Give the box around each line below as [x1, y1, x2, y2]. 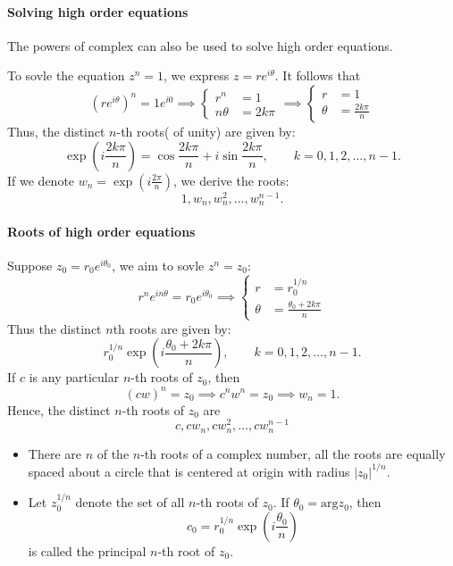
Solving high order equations [7, 2, 189, 21]
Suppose [7, 255, 53, 274]
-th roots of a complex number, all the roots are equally [140, 444, 446, 462]
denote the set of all [75, 493, 185, 512]
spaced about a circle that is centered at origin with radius [28, 462, 350, 480]
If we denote [7, 171, 75, 189]
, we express [164, 66, 230, 85]
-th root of [157, 541, 215, 560]
